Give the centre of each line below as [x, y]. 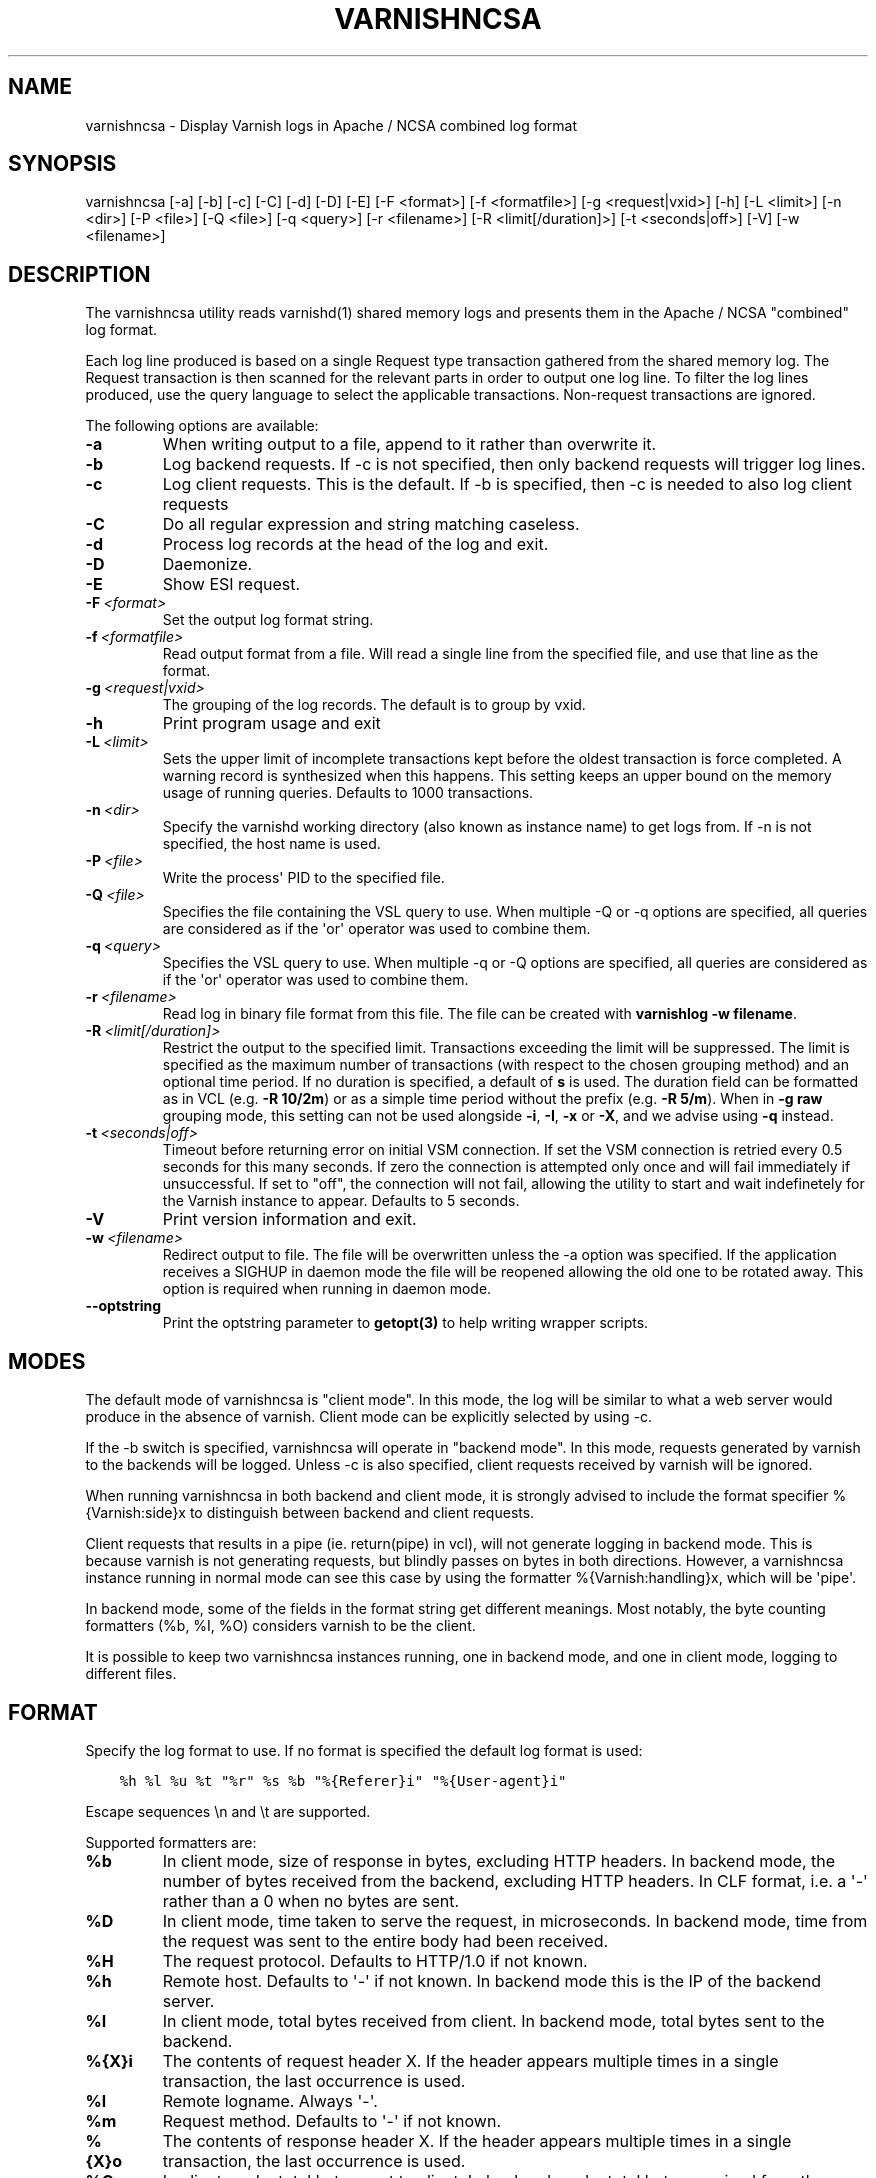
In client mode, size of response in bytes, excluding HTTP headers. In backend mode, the [499, 1860]
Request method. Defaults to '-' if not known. [331, 2120]
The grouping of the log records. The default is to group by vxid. [374, 705]
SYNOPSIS [62, 164]
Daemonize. [207, 564]
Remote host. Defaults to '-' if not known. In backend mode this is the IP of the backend [492, 1980]
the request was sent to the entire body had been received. [385, 1940]
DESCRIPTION [79, 274]
